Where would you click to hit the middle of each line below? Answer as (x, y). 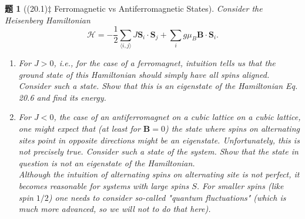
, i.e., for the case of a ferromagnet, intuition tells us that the (165, 62)
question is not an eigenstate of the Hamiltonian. (107, 162)
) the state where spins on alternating (232, 128)
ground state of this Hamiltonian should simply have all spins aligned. (144, 74)
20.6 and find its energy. (62, 97)
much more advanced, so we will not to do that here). (115, 209)
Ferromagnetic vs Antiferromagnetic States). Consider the (158, 8)
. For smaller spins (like (240, 185)
